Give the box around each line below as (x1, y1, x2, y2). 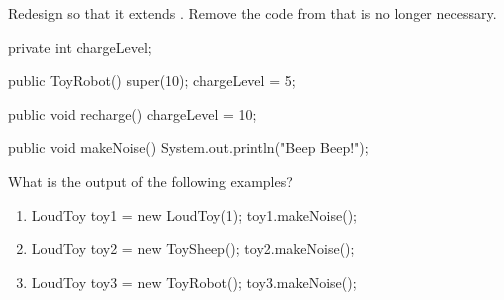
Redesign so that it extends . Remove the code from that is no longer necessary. (8, 3, 497, 23)
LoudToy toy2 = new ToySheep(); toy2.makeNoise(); (31, 238, 355, 259)
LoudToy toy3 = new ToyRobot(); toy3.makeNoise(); (31, 271, 357, 292)
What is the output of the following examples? (8, 170, 293, 191)
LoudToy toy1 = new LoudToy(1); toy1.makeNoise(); (31, 204, 357, 225)
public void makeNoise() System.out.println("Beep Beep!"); (8, 137, 369, 158)
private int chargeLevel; (8, 36, 152, 57)
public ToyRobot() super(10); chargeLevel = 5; (8, 70, 296, 91)
